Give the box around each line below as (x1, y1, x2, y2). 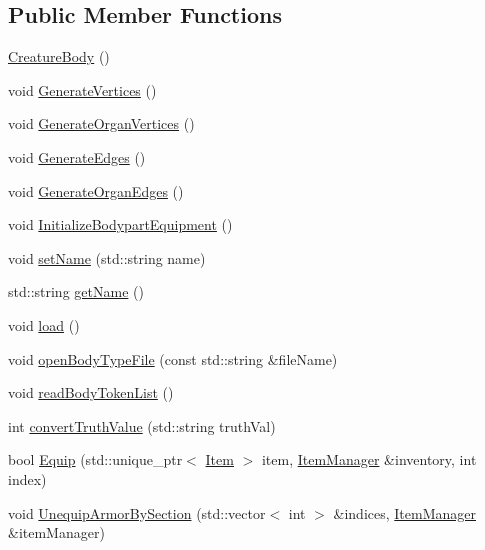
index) (8, 468, 47, 489)
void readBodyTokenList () (8, 382, 174, 403)
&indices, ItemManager (333, 502, 477, 523)
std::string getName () (8, 281, 144, 302)
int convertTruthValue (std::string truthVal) (8, 415, 276, 436)
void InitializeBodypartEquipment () (8, 214, 233, 235)
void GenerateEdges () (8, 146, 146, 167)
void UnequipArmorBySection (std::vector (8, 502, 266, 523)
